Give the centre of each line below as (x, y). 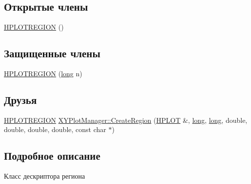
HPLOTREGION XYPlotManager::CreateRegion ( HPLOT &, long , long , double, (126, 120)
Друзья (20, 99)
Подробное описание (52, 156)
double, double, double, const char (55, 129)
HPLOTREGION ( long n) (43, 73)
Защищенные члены (52, 53)
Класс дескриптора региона (45, 176)
